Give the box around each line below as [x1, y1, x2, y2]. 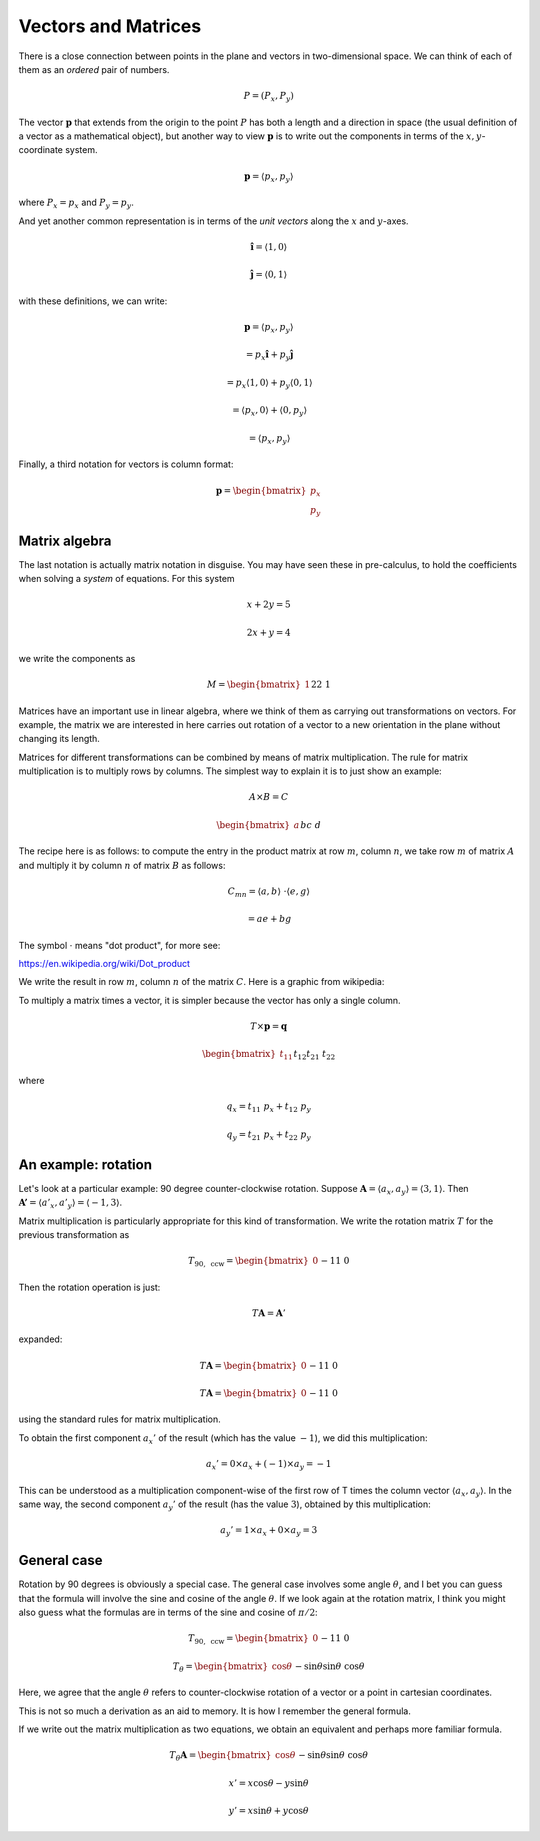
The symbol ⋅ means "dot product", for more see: [18, 939, 221, 951]
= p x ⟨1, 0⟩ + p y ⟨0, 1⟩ [226, 376, 313, 390]
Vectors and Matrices [18, 15, 202, 37]
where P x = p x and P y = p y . [18, 196, 135, 210]
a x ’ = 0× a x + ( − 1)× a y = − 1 [205, 1458, 332, 1472]
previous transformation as [18, 1229, 130, 1241]
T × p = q [250, 1021, 288, 1032]
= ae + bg [247, 913, 292, 925]
